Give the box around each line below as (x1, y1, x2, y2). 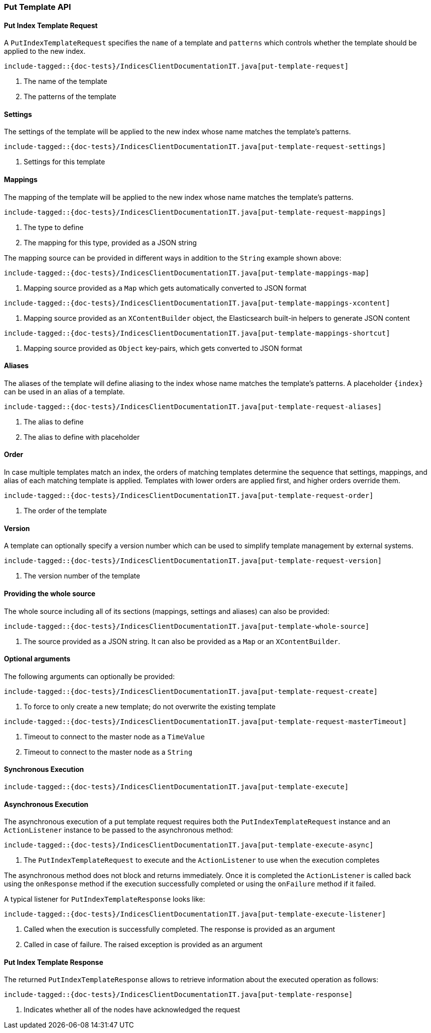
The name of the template (24, 77, 107, 86)
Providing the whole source (4, 589, 96, 598)
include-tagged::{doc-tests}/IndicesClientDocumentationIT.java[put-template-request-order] (4, 492, 374, 500)
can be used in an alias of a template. (4, 387, 125, 396)
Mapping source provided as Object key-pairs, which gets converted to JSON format (24, 344, 302, 352)
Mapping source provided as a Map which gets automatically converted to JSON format (24, 283, 307, 292)
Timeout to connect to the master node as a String (24, 747, 193, 756)
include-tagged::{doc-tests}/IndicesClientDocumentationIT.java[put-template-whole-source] (4, 622, 369, 630)
